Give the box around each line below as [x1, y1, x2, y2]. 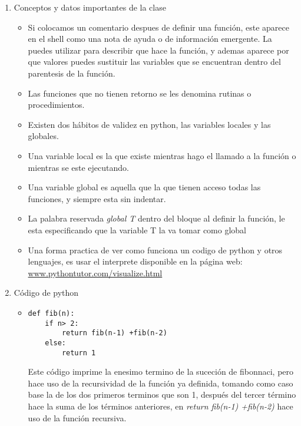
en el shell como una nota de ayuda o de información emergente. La [28, 32, 272, 45]
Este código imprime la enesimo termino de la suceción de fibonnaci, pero [28, 365, 294, 378]
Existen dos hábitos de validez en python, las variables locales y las [28, 118, 271, 130]
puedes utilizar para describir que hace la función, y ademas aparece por [28, 44, 289, 56]
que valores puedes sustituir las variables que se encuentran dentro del [28, 55, 281, 68]
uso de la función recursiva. [28, 411, 127, 424]
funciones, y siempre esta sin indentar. [28, 192, 166, 204]
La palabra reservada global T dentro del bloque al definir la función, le [28, 212, 285, 224]
